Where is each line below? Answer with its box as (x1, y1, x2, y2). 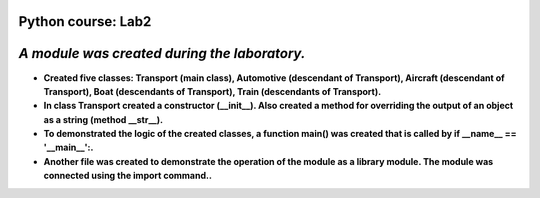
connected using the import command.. (43, 170, 212, 182)
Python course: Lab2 (18, 13, 152, 30)
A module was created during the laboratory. (18, 45, 306, 62)
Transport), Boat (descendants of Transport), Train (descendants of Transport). (43, 85, 382, 97)
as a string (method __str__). (43, 113, 164, 125)
